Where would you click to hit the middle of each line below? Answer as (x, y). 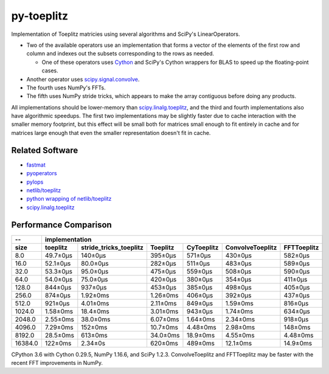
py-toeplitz (40, 16)
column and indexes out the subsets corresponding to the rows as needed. (120, 54)
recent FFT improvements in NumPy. (57, 363)
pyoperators (42, 173)
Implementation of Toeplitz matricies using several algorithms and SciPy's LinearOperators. (126, 34)
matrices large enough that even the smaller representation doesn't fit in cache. (111, 133)
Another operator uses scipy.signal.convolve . (83, 79)
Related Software (45, 150)
